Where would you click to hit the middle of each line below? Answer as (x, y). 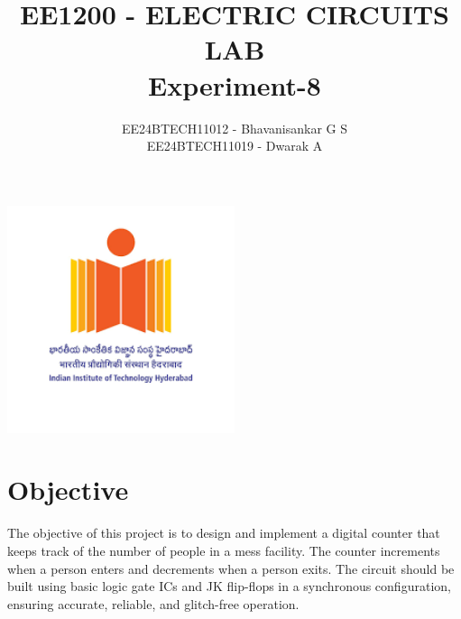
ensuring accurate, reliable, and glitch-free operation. (153, 603)
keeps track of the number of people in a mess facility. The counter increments (224, 550)
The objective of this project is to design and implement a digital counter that (224, 533)
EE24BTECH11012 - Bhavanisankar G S (235, 128)
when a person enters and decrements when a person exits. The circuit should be (231, 568)
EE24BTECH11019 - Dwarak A (235, 146)
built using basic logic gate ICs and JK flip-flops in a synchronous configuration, (229, 586)
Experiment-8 (235, 84)
